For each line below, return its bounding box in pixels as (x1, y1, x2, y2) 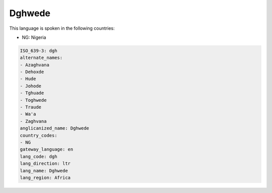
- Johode (20, 83, 42, 89)
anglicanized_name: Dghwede (20, 125, 89, 131)
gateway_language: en (20, 147, 74, 152)
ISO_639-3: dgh (20, 48, 57, 53)
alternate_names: (20, 55, 63, 60)
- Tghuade (20, 90, 44, 96)
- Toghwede (20, 97, 47, 103)
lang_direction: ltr (20, 161, 71, 166)
